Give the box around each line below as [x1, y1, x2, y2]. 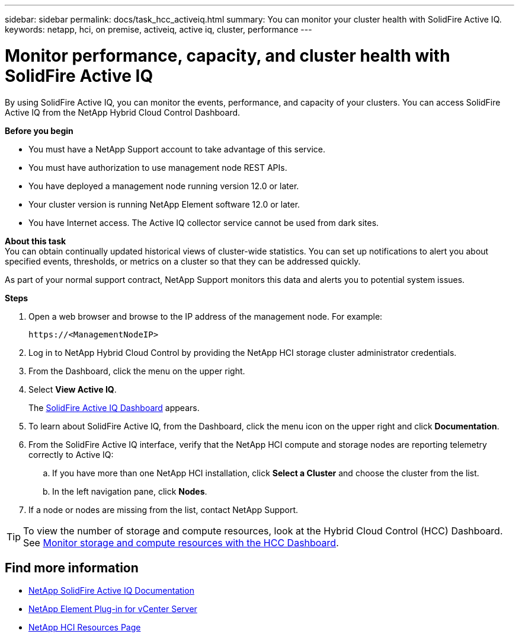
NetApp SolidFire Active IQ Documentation [28, 585, 194, 596]
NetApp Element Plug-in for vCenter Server [28, 604, 197, 614]
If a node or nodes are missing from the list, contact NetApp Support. [28, 504, 299, 515]
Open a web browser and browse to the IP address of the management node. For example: [28, 311, 383, 321]
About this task [5, 235, 66, 246]
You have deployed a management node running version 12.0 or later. [28, 180, 299, 191]
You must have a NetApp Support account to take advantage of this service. [28, 144, 326, 154]
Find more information [5, 560, 139, 575]
